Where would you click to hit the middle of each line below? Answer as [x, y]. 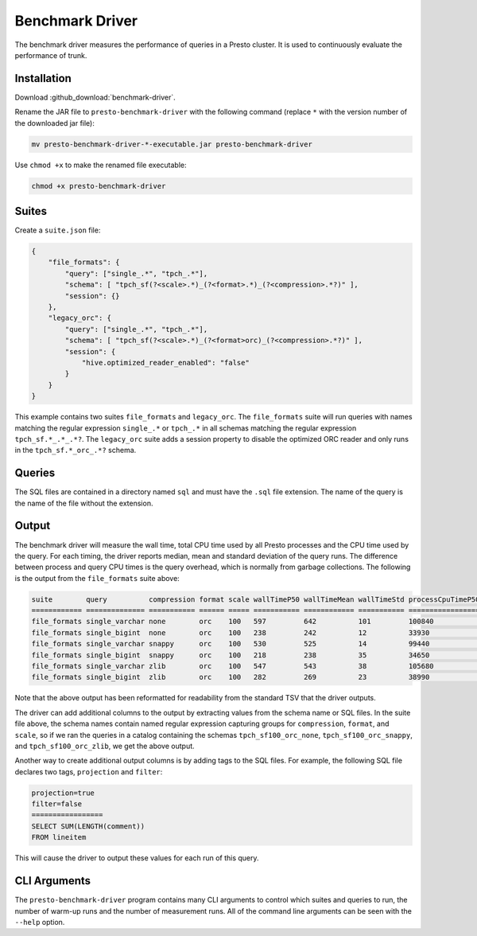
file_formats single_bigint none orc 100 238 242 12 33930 [231, 632]
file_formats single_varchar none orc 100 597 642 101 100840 [233, 622]
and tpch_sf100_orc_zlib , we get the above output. [105, 746]
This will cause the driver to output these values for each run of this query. [137, 858]
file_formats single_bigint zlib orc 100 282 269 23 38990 [231, 677]
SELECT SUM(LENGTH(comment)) [88, 826]
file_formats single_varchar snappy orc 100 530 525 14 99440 [231, 644]
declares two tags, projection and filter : [89, 771]
